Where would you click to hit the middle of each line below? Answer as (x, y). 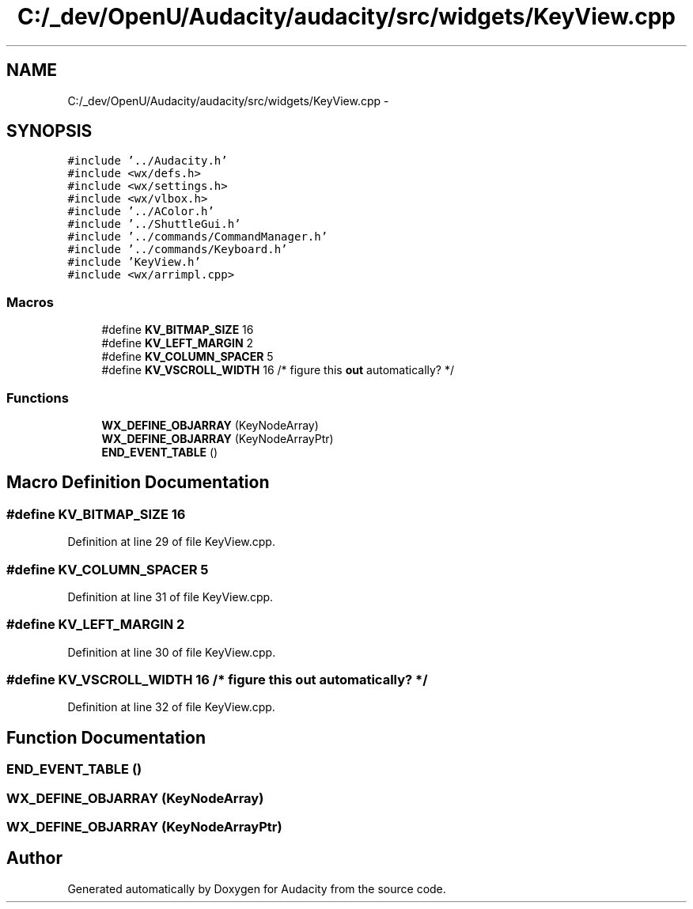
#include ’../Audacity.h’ (148, 161)
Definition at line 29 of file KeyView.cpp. (171, 542)
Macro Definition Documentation (138, 483)
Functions (38, 398)
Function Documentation (106, 737)
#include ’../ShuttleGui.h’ (154, 224)
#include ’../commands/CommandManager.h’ (198, 237)
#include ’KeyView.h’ (134, 262)
